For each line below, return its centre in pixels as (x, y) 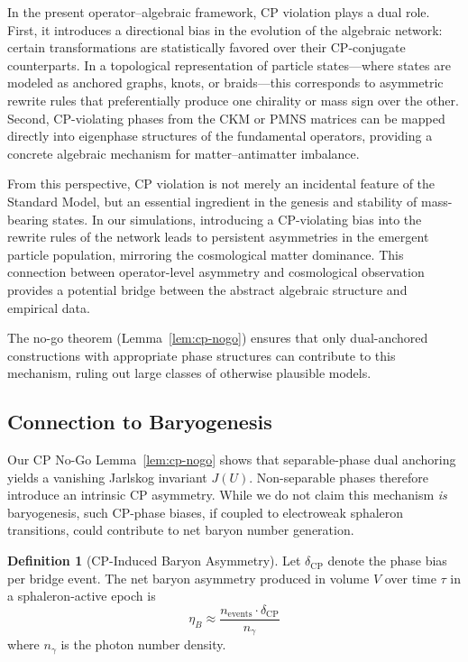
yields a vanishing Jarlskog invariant (107, 477)
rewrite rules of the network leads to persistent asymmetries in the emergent (218, 237)
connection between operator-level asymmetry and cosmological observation (216, 272)
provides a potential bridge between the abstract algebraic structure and (207, 289)
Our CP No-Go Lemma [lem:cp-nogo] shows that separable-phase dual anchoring (232, 460)
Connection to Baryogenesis (140, 422)
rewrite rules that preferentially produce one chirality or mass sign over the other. (233, 100)
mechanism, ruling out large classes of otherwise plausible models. (189, 373)
